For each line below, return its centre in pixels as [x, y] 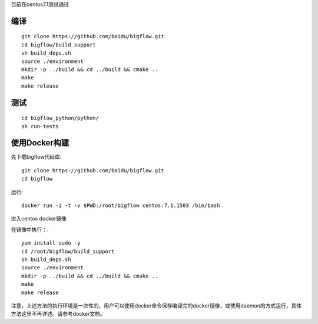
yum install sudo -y [51, 243]
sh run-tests [40, 126]
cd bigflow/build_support [59, 45]
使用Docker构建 [40, 143]
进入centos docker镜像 [39, 219]
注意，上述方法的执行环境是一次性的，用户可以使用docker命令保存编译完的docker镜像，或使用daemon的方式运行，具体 [156, 305]
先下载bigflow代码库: [36, 157]
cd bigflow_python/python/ [60, 118]
